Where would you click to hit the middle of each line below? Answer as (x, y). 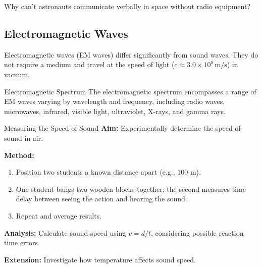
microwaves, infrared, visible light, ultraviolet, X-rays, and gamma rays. (115, 111)
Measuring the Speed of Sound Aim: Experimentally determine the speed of (122, 128)
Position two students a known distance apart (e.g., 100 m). (108, 172)
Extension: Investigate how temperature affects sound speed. (100, 259)
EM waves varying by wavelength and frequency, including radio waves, (115, 101)
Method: (19, 155)
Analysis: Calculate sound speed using (65, 232)
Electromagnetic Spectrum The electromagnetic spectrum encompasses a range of (130, 91)
